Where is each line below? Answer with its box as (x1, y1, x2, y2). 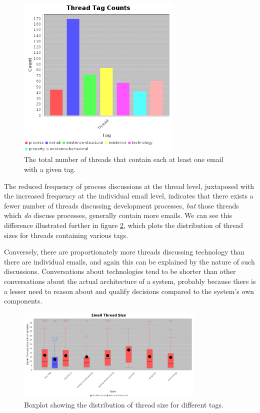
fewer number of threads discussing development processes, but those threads (4, 200, 239, 210)
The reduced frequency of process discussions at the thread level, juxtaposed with (4, 180, 254, 191)
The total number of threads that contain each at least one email (24, 154, 223, 164)
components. (4, 295, 42, 306)
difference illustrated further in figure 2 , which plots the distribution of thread (4, 219, 243, 230)
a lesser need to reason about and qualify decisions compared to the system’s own (4, 285, 254, 296)
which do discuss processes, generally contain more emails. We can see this (4, 210, 232, 220)
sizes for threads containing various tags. (4, 229, 128, 240)
